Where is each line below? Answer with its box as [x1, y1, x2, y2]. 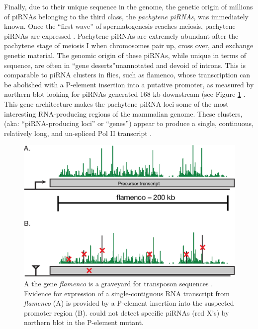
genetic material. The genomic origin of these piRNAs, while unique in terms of [4, 50, 247, 60]
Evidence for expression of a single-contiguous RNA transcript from [24, 288, 230, 298]
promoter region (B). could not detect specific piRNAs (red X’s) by [24, 307, 229, 318]
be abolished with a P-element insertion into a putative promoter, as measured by [4, 79, 254, 89]
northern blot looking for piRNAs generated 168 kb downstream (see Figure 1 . [4, 89, 246, 99]
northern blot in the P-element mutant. [24, 317, 144, 328]
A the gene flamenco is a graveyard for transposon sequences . [24, 278, 213, 288]
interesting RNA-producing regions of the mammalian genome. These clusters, [4, 108, 243, 119]
